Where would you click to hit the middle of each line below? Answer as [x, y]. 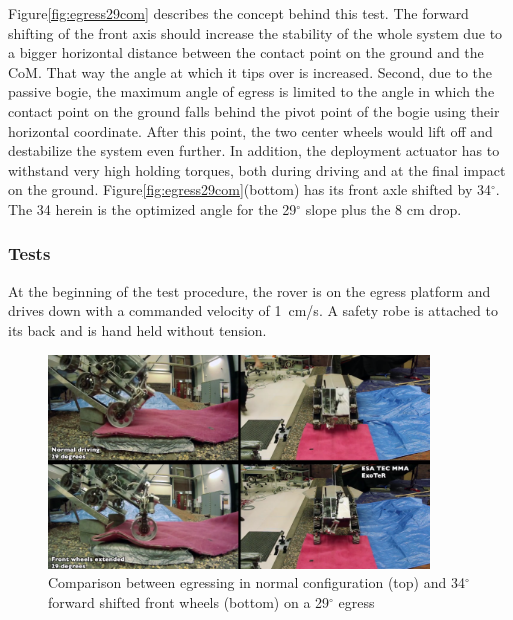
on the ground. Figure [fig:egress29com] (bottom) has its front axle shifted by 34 [250, 189]
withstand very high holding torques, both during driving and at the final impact [257, 169]
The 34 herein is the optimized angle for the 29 [152, 208]
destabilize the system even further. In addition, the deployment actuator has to [254, 150]
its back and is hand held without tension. [137, 329]
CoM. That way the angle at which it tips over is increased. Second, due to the [250, 71]
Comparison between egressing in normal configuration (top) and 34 [256, 582]
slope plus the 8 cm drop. [383, 208]
